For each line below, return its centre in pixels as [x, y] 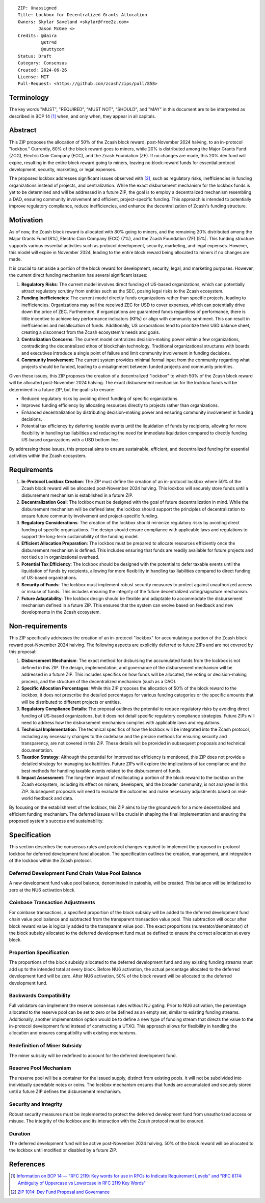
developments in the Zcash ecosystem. [61, 612]
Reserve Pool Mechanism [40, 1068]
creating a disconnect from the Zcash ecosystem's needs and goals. [91, 332]
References [27, 1164]
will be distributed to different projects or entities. [71, 702]
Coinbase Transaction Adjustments [52, 903]
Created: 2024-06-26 [42, 70]
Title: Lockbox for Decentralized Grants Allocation [82, 15]
